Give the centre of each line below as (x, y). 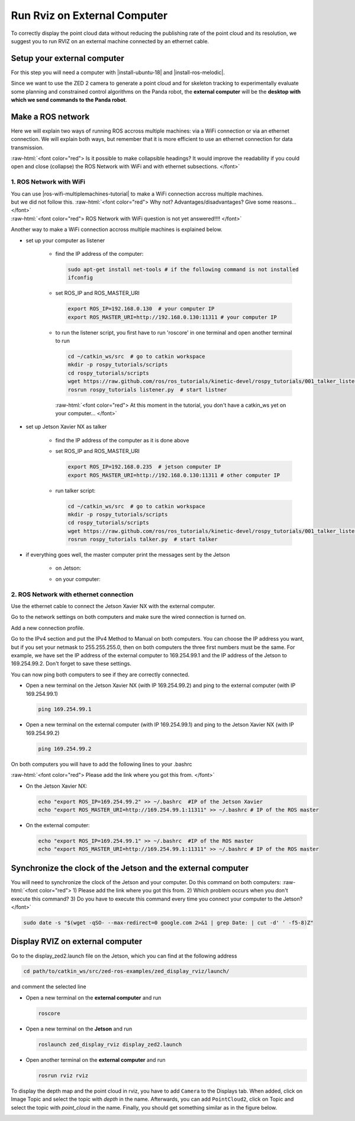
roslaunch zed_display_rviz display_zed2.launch (110, 1044)
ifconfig (80, 278)
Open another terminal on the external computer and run (96, 1059)
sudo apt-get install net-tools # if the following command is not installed (183, 269)
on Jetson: (68, 568)
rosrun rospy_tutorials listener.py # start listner (147, 390)
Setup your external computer (67, 58)
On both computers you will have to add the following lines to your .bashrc (101, 764)
